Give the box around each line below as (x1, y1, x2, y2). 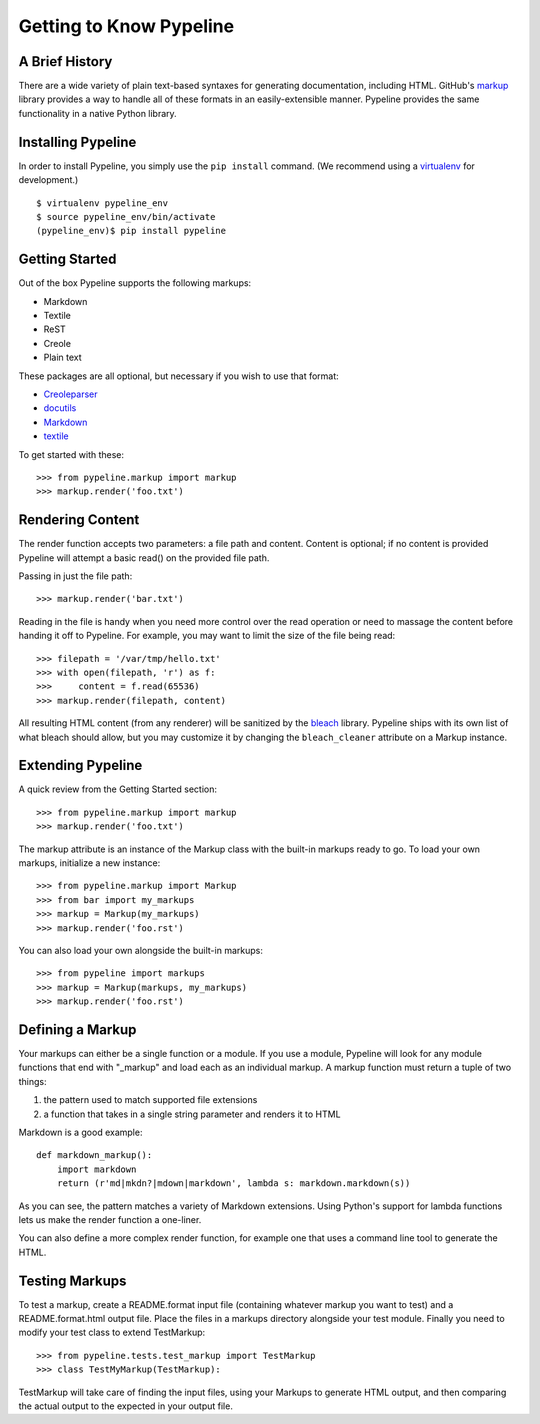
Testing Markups (18, 1272, 127, 1289)
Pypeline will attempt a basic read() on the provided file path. (18, 551, 270, 564)
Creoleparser (43, 388, 99, 400)
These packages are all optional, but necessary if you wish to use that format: (18, 370, 339, 382)
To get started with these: (18, 448, 125, 460)
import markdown (56, 1163, 137, 1175)
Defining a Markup (18, 1021, 137, 1038)
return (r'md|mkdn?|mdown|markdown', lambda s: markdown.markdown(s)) (56, 1178, 411, 1189)
